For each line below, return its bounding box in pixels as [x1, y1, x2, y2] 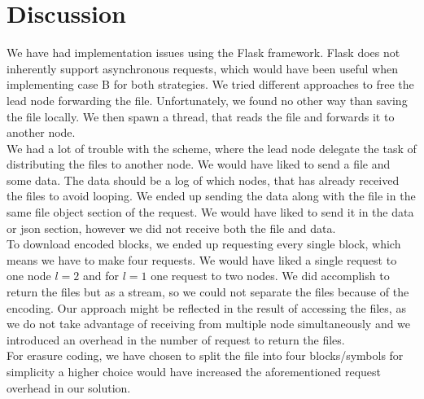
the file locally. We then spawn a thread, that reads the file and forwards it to [7, 107, 395, 125]
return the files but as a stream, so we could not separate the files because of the [7, 283, 409, 300]
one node [7, 267, 51, 284]
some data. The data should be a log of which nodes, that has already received [7, 171, 400, 188]
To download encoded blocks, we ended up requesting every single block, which [7, 235, 401, 252]
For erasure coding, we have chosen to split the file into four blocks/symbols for [7, 347, 404, 364]
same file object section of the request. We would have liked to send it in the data [7, 204, 414, 221]
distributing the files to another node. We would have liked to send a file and [7, 156, 391, 173]
